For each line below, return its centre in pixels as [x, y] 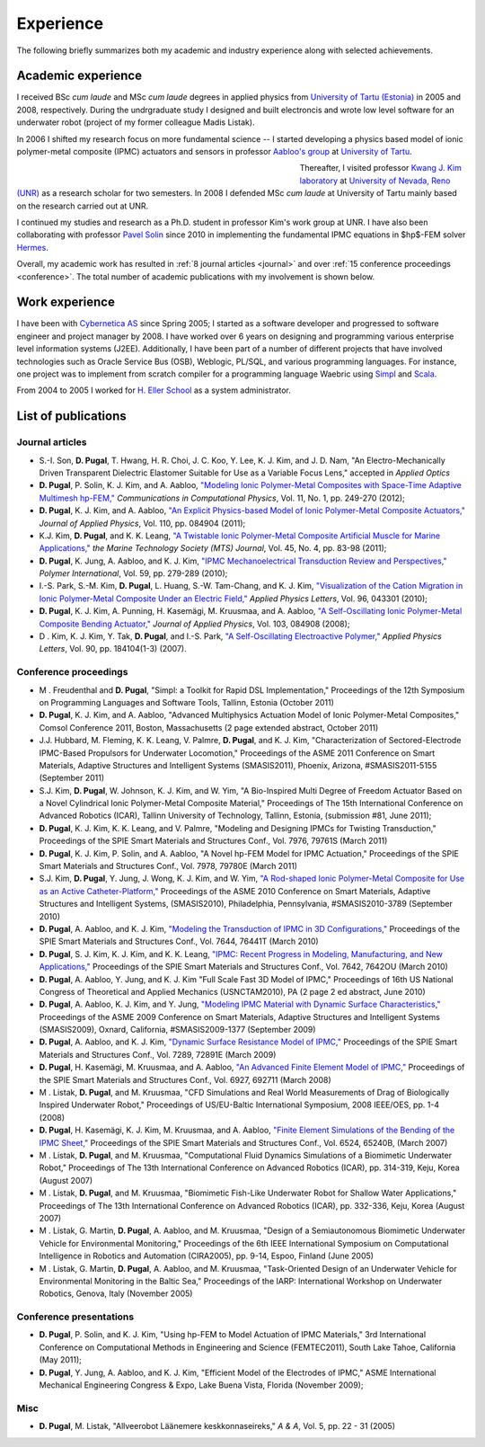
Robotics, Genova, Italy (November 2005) [116, 1293]
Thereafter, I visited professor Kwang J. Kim [380, 168]
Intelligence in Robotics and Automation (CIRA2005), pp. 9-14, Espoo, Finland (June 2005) [207, 1256]
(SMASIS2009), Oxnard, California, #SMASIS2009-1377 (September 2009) [177, 1030]
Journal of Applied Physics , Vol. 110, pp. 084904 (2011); [142, 523]
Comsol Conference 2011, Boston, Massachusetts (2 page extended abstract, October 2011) [209, 727]
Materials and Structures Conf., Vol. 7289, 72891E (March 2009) [158, 1054]
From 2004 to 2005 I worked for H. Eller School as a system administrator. [154, 390]
